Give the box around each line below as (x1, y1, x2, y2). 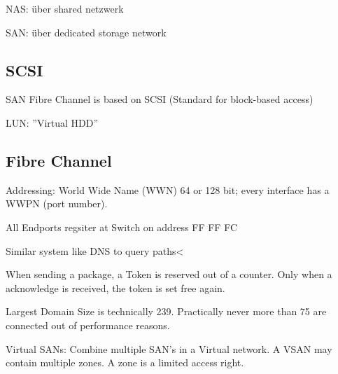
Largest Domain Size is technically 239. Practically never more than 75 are (6, 304, 327, 319)
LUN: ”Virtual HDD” (6, 115, 99, 130)
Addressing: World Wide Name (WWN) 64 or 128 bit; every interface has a (6, 182, 330, 197)
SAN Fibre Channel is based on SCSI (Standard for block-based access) (6, 92, 314, 106)
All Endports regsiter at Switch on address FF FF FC (6, 219, 238, 234)
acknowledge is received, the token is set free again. (6, 280, 225, 295)
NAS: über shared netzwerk (6, 1, 124, 15)
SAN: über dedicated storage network (6, 25, 167, 39)
